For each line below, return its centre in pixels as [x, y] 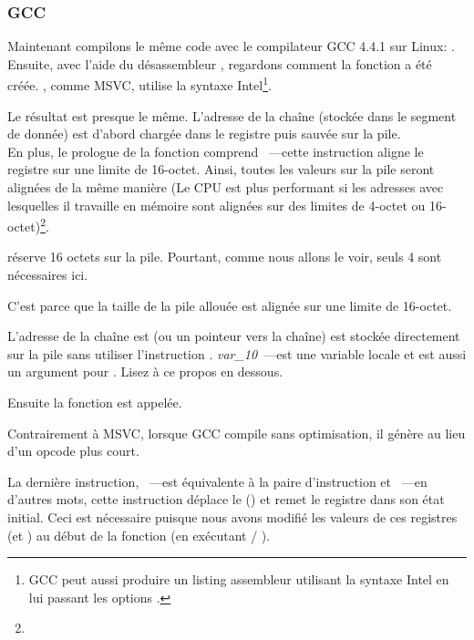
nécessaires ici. [48, 275]
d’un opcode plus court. [73, 451]
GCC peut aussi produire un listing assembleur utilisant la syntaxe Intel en [239, 579]
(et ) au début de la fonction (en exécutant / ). [139, 535]
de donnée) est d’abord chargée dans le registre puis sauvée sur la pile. [204, 134]
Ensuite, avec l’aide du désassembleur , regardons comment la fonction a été [220, 63]
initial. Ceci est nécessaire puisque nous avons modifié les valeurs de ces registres [232, 517]
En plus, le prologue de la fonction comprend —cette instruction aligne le [216, 151]
